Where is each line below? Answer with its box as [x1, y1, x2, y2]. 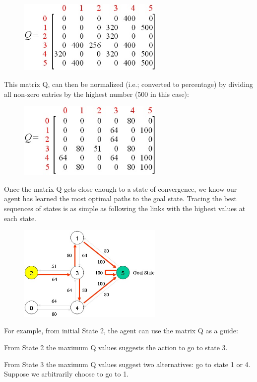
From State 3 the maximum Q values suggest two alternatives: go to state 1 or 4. [4, 359, 251, 369]
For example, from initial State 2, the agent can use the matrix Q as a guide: [4, 325, 238, 336]
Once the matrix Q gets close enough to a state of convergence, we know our [4, 183, 237, 194]
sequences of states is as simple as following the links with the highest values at [4, 203, 246, 213]
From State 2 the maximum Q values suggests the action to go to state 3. [4, 342, 228, 353]
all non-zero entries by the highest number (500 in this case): [4, 88, 189, 99]
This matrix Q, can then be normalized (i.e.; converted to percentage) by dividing [4, 79, 253, 89]
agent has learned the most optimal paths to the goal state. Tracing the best [4, 193, 237, 204]
